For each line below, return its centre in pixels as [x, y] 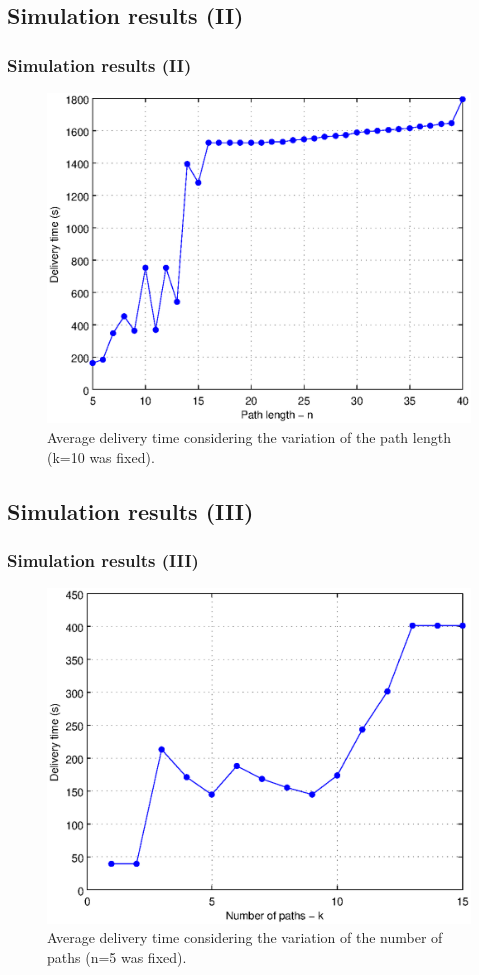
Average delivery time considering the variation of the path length [249, 437]
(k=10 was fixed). [101, 456]
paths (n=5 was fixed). [117, 956]
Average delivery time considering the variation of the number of [245, 937]
